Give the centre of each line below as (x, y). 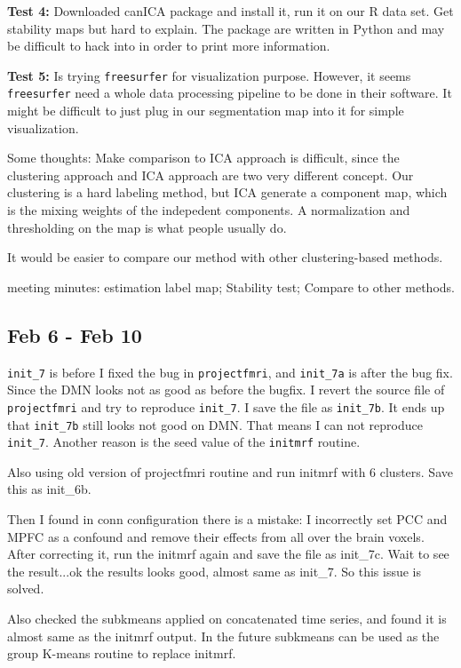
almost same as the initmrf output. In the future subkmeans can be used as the (223, 636)
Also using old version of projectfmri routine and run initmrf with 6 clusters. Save (230, 471)
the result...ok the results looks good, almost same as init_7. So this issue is (215, 571)
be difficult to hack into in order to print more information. (169, 46)
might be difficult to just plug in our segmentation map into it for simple (206, 111)
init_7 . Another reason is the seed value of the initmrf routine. (184, 442)
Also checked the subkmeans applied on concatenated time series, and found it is (227, 619)
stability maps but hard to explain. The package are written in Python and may (226, 28)
